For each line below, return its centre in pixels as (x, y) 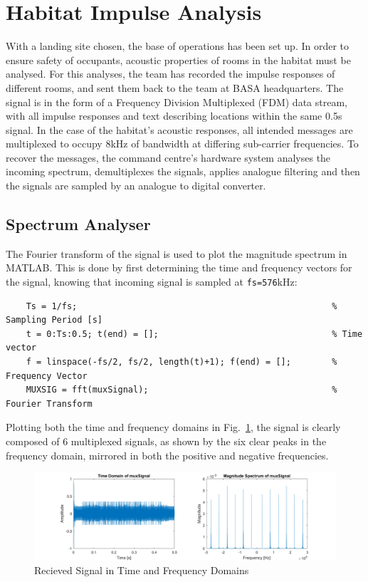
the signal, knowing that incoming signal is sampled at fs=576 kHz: (152, 282)
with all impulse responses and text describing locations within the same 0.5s (174, 116)
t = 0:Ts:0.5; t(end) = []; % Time (194, 334)
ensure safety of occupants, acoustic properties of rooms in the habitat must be (178, 59)
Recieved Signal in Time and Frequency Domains (142, 570)
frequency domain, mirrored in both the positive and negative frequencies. (167, 455)
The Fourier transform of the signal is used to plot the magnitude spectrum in (177, 253)
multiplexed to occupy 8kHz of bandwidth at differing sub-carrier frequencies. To (182, 144)
